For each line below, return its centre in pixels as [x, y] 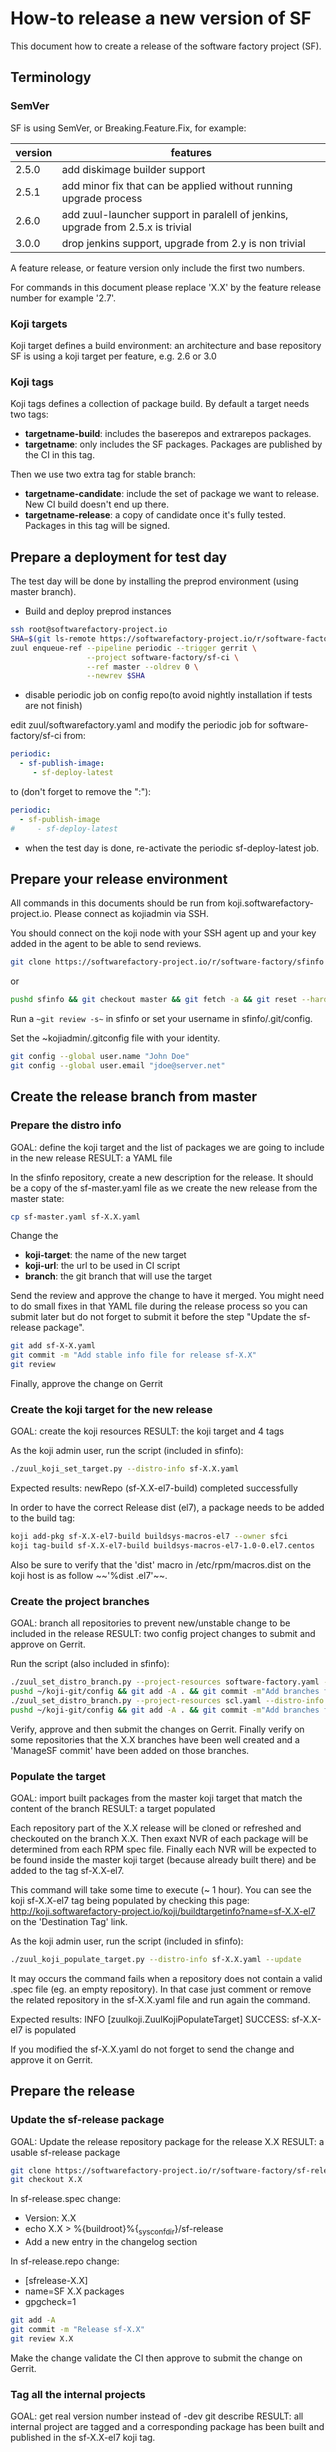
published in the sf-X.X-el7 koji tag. [83, 2438]
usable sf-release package [65, 2152]
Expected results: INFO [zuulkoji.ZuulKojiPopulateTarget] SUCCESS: [150, 2019]
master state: [37, 1198]
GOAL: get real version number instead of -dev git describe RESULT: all [157, 2416]
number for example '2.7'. [63, 298]
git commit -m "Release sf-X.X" [77, 2330]
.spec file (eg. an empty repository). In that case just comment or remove [161, 1989]
